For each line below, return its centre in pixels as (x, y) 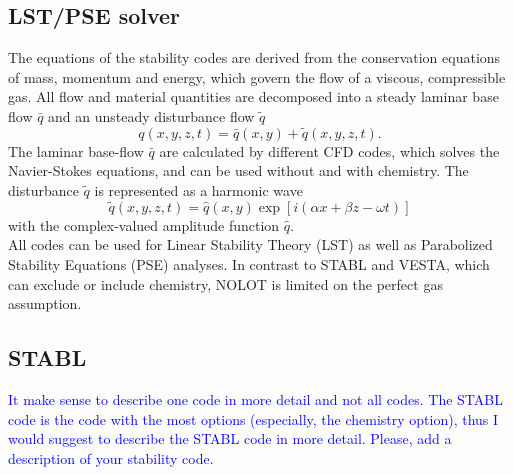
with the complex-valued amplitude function (144, 224)
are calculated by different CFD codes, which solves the (329, 150)
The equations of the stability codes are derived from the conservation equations (254, 57)
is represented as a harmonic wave (198, 189)
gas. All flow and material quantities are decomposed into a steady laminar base (253, 96)
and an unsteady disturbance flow (151, 115)
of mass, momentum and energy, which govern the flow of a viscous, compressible (257, 76)
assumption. (45, 303)
